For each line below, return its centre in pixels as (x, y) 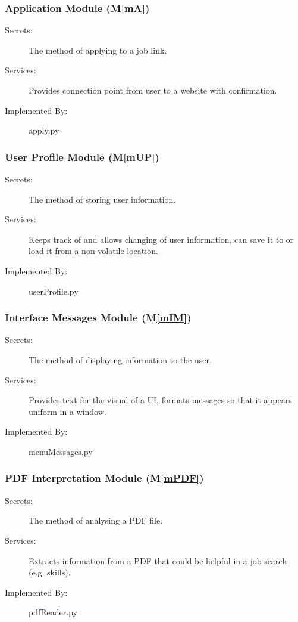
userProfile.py (54, 291)
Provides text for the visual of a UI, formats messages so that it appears (160, 400)
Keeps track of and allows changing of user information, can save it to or (161, 239)
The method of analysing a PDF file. (96, 520)
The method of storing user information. (102, 199)
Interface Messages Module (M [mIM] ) (98, 318)
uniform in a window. (68, 411)
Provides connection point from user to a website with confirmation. (153, 90)
